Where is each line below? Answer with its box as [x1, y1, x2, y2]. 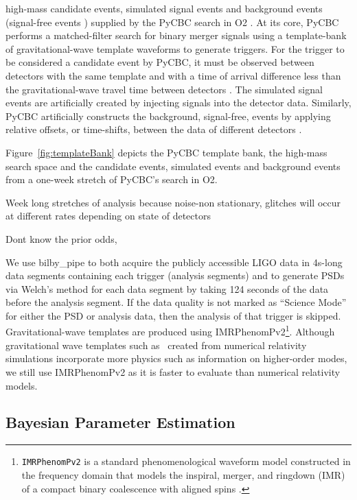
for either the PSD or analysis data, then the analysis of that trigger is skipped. [5, 308, 341, 322]
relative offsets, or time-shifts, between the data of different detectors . [5, 122, 302, 136]
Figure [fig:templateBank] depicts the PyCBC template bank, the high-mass [5, 145, 327, 159]
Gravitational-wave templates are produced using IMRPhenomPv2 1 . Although [5, 322, 335, 339]
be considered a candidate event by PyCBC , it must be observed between [5, 55, 314, 69]
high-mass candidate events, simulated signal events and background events [5, 1, 323, 15]
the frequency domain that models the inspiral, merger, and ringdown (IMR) [21, 467, 345, 481]
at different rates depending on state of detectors [5, 209, 211, 223]
